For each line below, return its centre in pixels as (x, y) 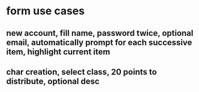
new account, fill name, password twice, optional (100, 33)
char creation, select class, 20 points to (82, 72)
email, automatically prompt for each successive (99, 42)
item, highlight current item (58, 52)
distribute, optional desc (53, 81)
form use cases (46, 11)
